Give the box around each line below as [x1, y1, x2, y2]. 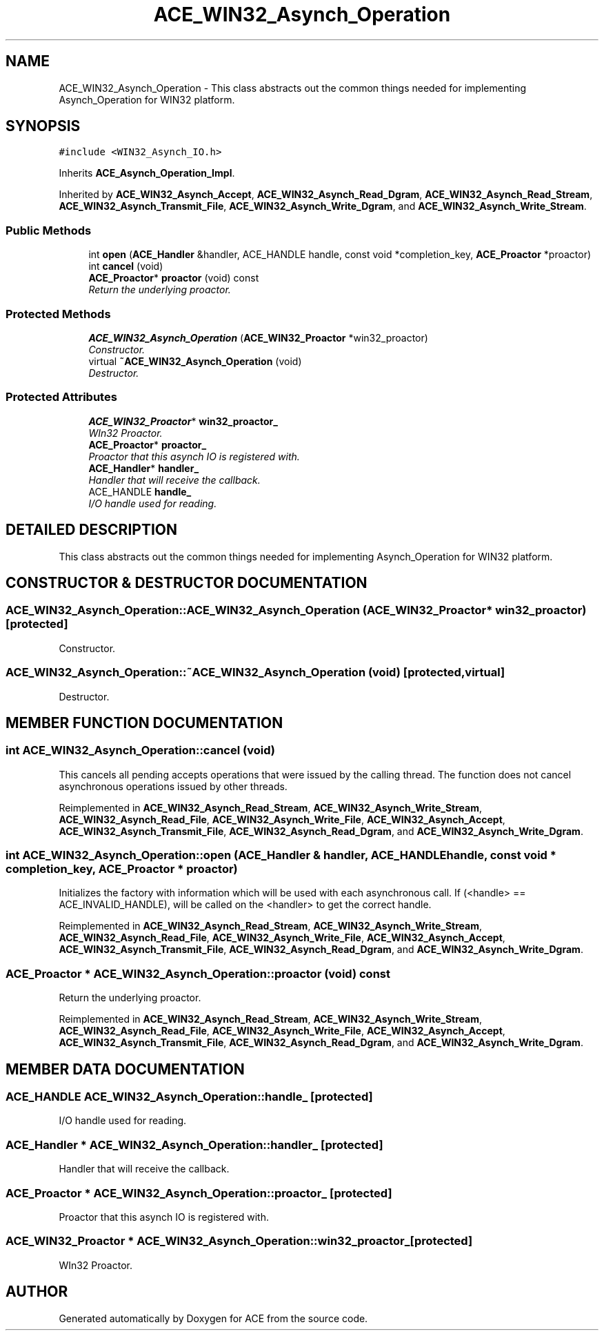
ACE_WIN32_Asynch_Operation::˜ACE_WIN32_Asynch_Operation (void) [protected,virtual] [6, 665, 505, 680]
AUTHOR [6, 1283, 68, 1301]
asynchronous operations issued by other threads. [59, 780, 288, 792]
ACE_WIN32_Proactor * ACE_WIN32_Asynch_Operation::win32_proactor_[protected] [6, 1234, 473, 1248]
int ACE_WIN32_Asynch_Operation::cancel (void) [6, 743, 275, 758]
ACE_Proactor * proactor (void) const [88, 272, 259, 284]
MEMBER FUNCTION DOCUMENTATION [6, 714, 283, 731]
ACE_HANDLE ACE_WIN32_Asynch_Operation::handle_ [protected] [6, 1090, 373, 1104]
